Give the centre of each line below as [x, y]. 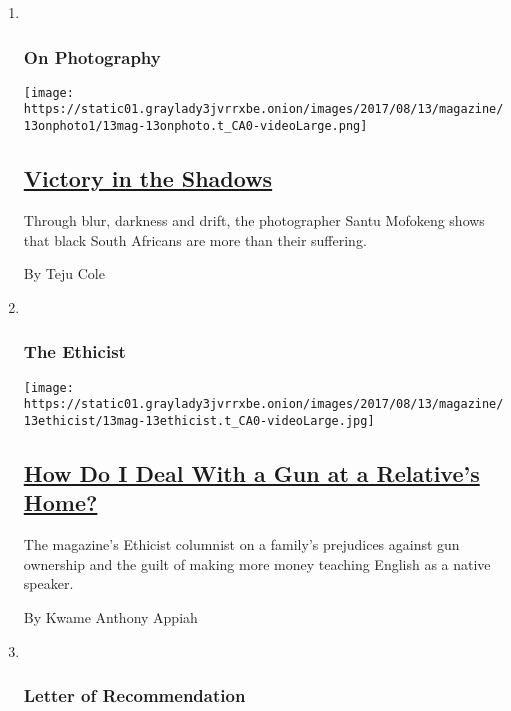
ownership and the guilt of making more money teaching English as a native [257, 563]
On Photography [92, 56]
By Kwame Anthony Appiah [110, 616]
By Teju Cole [64, 273]
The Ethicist [74, 351]
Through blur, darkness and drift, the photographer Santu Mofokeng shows [254, 219]
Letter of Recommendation [134, 695]
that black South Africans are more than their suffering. [195, 239]
